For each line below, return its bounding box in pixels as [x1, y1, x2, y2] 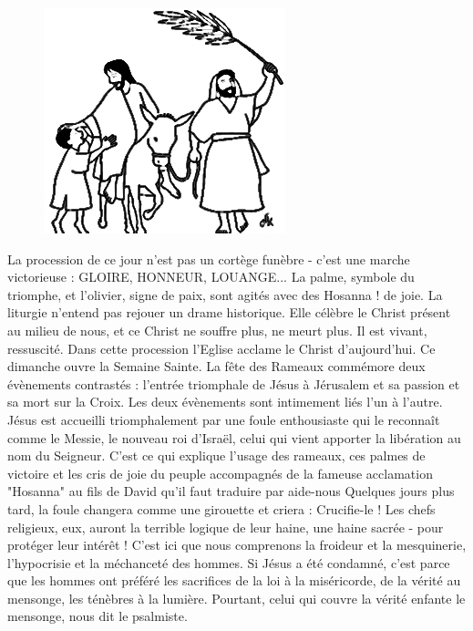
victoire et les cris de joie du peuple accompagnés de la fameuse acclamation [7, 463, 433, 482]
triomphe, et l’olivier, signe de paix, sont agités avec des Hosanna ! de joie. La [7, 284, 443, 304]
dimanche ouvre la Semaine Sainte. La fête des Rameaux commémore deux [7, 357, 426, 376]
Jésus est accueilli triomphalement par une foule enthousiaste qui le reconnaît [7, 409, 440, 429]
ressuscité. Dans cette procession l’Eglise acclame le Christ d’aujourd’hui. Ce [7, 338, 436, 357]
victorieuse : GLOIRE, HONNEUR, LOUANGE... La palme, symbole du [7, 267, 415, 286]
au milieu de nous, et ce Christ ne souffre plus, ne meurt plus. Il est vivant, [7, 320, 427, 339]
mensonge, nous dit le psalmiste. [7, 606, 188, 626]
